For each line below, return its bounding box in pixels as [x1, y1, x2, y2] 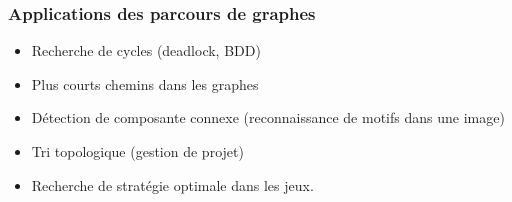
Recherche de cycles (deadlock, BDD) [31, 40, 261, 61]
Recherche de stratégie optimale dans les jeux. [31, 174, 314, 195]
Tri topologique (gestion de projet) [31, 141, 244, 161]
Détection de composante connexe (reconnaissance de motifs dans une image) [31, 107, 505, 128]
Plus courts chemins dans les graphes [31, 73, 259, 94]
